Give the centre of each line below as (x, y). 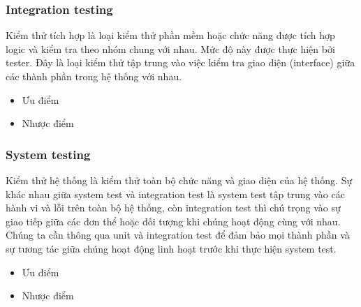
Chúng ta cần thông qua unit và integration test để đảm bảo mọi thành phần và (178, 235)
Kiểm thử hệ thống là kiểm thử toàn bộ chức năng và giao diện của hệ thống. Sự (179, 180)
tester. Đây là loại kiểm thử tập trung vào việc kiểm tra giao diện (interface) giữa (180, 62)
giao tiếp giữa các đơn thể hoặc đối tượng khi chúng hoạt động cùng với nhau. (173, 221)
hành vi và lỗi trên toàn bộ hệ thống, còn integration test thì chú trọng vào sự (173, 208)
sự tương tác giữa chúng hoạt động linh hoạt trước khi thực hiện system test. (171, 248)
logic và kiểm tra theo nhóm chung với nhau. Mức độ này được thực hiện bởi (170, 48)
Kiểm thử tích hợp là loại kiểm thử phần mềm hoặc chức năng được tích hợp (170, 35)
